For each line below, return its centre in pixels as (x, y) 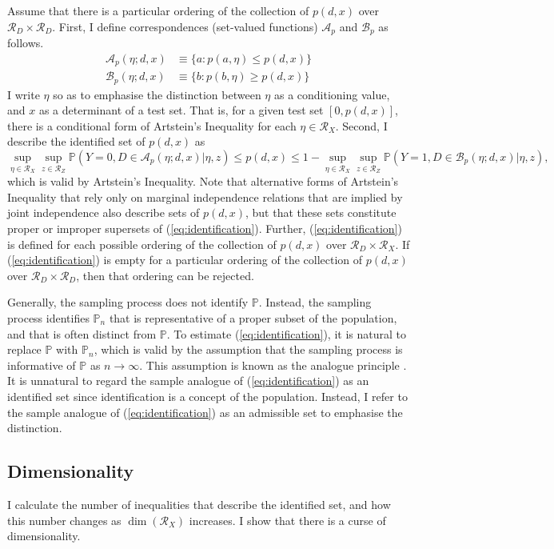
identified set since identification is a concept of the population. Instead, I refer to (207, 396)
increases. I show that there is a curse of (287, 520)
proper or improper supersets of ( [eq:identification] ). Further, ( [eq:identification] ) (205, 228)
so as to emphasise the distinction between (157, 94)
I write (24, 94)
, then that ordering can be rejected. (165, 275)
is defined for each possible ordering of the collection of (142, 244)
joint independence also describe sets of (104, 212)
